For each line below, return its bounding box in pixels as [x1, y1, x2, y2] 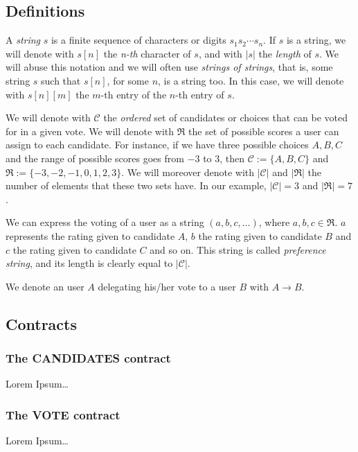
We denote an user [6, 279, 84, 293]
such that [41, 73, 81, 87]
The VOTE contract [6, 406, 120, 423]
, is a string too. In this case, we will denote [158, 73, 344, 87]
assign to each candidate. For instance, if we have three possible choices [6, 137, 309, 152]
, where [258, 215, 290, 229]
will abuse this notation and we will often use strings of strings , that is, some [6, 60, 333, 74]
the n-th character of [103, 46, 191, 60]
